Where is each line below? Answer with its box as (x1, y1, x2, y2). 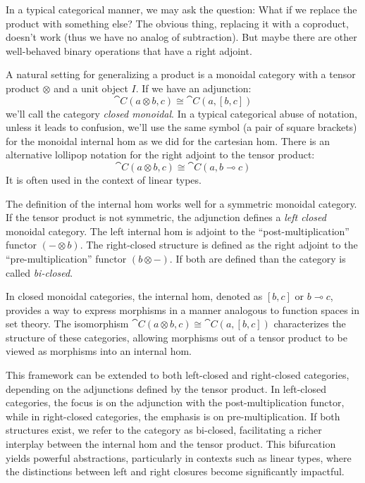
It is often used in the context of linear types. (6, 172, 202, 187)
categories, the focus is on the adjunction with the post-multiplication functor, (6, 395, 345, 410)
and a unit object (54, 80, 128, 95)
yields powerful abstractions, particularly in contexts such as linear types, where (6, 450, 352, 465)
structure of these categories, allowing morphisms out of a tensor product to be (6, 330, 347, 344)
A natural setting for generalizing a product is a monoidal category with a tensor (6, 67, 356, 82)
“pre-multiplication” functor (6, 251, 127, 265)
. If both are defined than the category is (169, 251, 346, 265)
